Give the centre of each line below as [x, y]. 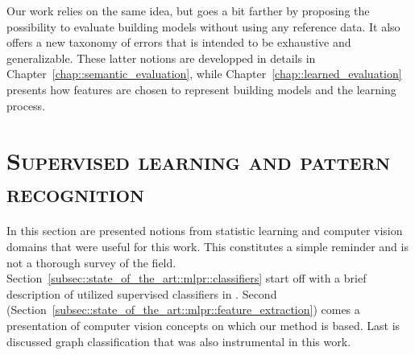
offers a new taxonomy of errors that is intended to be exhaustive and [179, 42]
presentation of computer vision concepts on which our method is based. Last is [203, 326]
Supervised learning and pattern [199, 161]
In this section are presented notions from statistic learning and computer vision [205, 231]
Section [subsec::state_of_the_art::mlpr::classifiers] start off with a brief [187, 278]
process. [26, 105]
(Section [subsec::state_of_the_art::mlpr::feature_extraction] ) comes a [183, 310]
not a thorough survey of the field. [91, 262]
